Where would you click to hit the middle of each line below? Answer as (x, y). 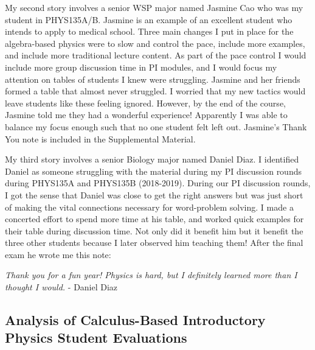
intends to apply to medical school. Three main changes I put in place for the (149, 31)
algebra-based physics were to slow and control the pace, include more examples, (155, 43)
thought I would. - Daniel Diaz (61, 287)
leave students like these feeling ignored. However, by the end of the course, (145, 103)
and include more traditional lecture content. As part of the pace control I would (156, 55)
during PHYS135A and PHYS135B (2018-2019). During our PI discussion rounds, (158, 183)
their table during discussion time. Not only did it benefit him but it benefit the (154, 230)
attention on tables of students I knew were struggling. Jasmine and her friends (153, 79)
